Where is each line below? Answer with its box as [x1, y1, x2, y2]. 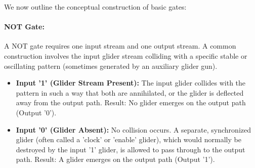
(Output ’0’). [16, 107, 57, 117]
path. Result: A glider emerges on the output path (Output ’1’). [16, 154, 215, 164]
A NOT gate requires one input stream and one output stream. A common [4, 40, 236, 51]
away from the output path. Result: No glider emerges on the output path [16, 97, 246, 108]
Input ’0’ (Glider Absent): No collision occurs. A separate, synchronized [16, 124, 251, 135]
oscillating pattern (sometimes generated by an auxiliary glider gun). [4, 60, 218, 71]
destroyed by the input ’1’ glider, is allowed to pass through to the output [16, 144, 245, 154]
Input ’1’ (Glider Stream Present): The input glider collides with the [16, 77, 246, 88]
